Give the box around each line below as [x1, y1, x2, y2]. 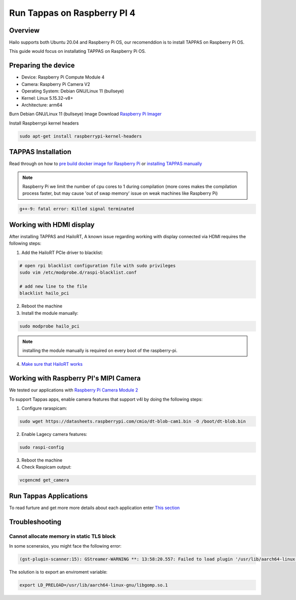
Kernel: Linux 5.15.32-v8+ [21, 95, 74, 101]
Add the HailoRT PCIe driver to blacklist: [21, 250, 103, 256]
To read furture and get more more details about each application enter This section [9, 505, 180, 511]
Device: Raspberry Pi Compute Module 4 [21, 74, 105, 80]
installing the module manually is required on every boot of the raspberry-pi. [22, 347, 178, 353]
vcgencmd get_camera [19, 477, 69, 483]
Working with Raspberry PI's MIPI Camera [9, 374, 141, 383]
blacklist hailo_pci [19, 291, 69, 296]
